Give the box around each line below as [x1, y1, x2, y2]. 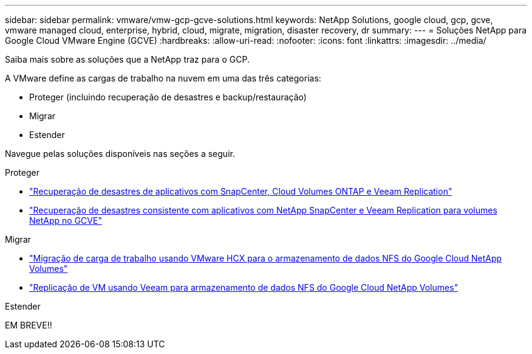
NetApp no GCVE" [29, 215, 102, 226]
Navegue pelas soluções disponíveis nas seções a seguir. [5, 148, 235, 159]
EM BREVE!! [5, 320, 52, 330]
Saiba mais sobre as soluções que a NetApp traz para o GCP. [5, 54, 250, 64]
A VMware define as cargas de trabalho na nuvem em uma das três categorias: [5, 73, 321, 83]
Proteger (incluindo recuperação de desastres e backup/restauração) [29, 92, 307, 102]
